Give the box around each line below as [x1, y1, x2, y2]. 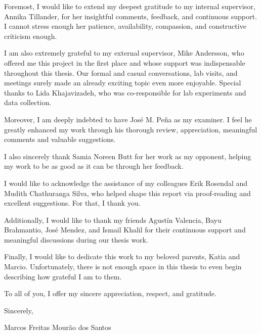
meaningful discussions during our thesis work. [4, 234, 148, 245]
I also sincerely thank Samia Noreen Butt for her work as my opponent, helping [4, 151, 251, 161]
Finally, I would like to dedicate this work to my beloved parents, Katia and [4, 251, 240, 262]
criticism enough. [4, 30, 57, 41]
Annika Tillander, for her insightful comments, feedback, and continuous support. [4, 11, 257, 21]
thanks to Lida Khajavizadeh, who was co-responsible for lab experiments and [4, 87, 246, 98]
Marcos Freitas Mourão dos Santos [4, 322, 111, 332]
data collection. [4, 97, 52, 108]
